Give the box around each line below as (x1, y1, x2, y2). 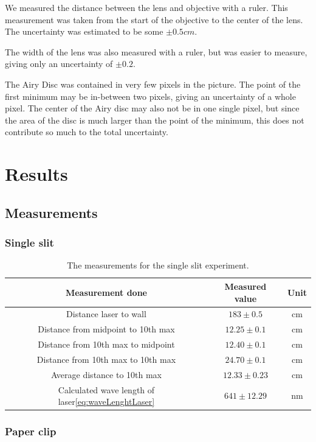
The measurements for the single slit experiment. (67, 259, 249, 272)
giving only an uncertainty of (5, 57, 113, 70)
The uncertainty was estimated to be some (5, 25, 163, 38)
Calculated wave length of (58, 383, 155, 396)
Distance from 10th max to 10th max (36, 353, 176, 365)
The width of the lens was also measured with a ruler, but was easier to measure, (5, 45, 307, 58)
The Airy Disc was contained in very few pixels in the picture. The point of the (5, 77, 301, 90)
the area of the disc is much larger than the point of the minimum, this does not (5, 113, 304, 126)
